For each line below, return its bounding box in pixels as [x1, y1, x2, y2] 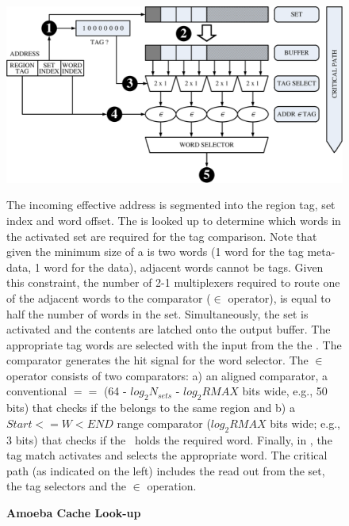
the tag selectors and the [6, 478, 127, 494]
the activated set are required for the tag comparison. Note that [6, 227, 317, 244]
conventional [6, 383, 67, 399]
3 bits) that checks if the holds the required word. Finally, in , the [6, 431, 332, 448]
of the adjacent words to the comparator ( [6, 289, 211, 306]
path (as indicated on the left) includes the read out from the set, [6, 462, 325, 478]
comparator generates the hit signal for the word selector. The [6, 352, 309, 368]
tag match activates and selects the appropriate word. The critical [6, 447, 328, 463]
